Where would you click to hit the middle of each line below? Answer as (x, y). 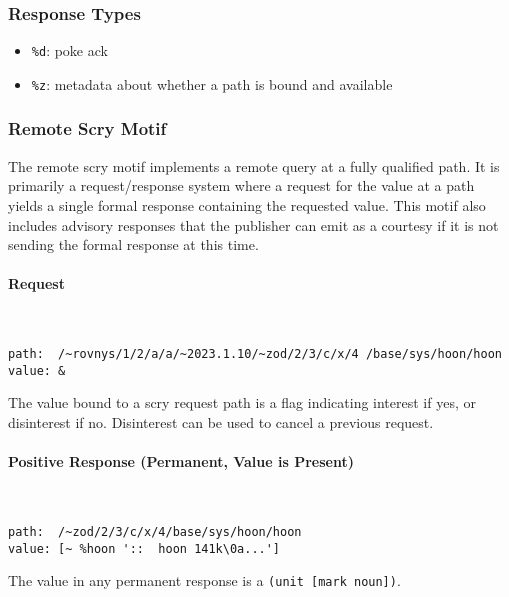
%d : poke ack (69, 50)
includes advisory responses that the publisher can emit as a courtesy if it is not (253, 224)
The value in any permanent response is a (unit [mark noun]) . (204, 580)
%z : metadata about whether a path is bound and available (212, 83)
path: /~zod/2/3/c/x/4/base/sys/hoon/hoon (155, 532)
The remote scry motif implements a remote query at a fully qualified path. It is (254, 165)
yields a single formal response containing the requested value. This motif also (247, 204)
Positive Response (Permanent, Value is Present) (181, 461)
